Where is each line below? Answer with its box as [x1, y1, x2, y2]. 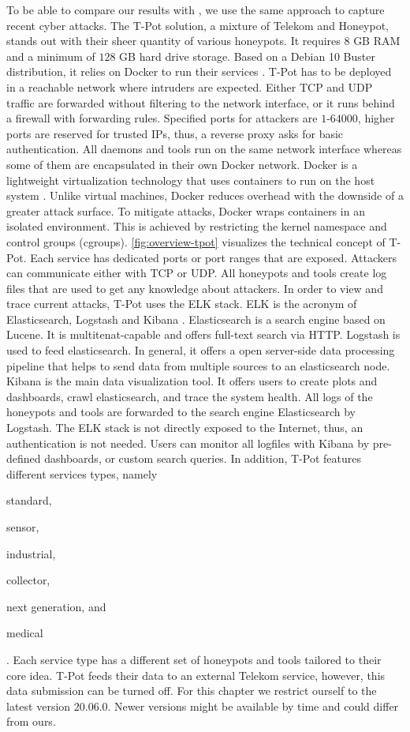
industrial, [6, 545, 56, 561]
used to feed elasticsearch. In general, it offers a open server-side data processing [6, 342, 395, 358]
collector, [6, 572, 50, 588]
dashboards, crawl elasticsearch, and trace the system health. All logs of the [6, 388, 373, 404]
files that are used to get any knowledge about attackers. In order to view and [6, 280, 383, 296]
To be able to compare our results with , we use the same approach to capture [6, 2, 385, 17]
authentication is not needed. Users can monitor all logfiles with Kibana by [6, 434, 370, 451]
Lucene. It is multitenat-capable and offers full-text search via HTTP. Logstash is [6, 326, 401, 343]
